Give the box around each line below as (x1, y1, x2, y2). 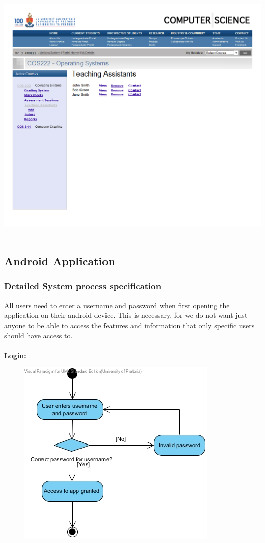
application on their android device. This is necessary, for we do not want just (4, 310, 248, 320)
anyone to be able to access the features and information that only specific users (4, 319, 255, 330)
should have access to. (4, 330, 73, 340)
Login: (4, 350, 26, 360)
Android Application (4, 253, 115, 269)
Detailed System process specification (4, 280, 162, 292)
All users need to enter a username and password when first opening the (4, 300, 230, 310)
